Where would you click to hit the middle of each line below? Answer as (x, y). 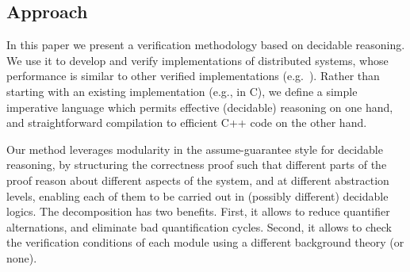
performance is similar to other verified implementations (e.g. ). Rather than (193, 76)
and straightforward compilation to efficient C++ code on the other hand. (187, 123)
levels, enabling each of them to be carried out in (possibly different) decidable (197, 195)
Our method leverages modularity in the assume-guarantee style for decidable (195, 149)
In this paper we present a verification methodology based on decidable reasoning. (206, 45)
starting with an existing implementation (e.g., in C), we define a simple (182, 91)
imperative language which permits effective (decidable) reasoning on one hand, (200, 107)
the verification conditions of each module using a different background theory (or (205, 242)
